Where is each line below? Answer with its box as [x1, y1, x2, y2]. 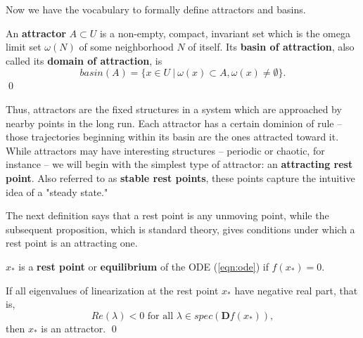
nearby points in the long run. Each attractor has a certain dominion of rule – [6, 115, 343, 130]
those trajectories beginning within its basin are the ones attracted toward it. [6, 129, 339, 144]
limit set [6, 39, 42, 54]
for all [147, 311, 174, 321]
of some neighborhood [79, 39, 174, 54]
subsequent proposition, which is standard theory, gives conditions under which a [6, 221, 355, 236]
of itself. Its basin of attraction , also [188, 39, 355, 54]
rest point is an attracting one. [6, 235, 138, 250]
